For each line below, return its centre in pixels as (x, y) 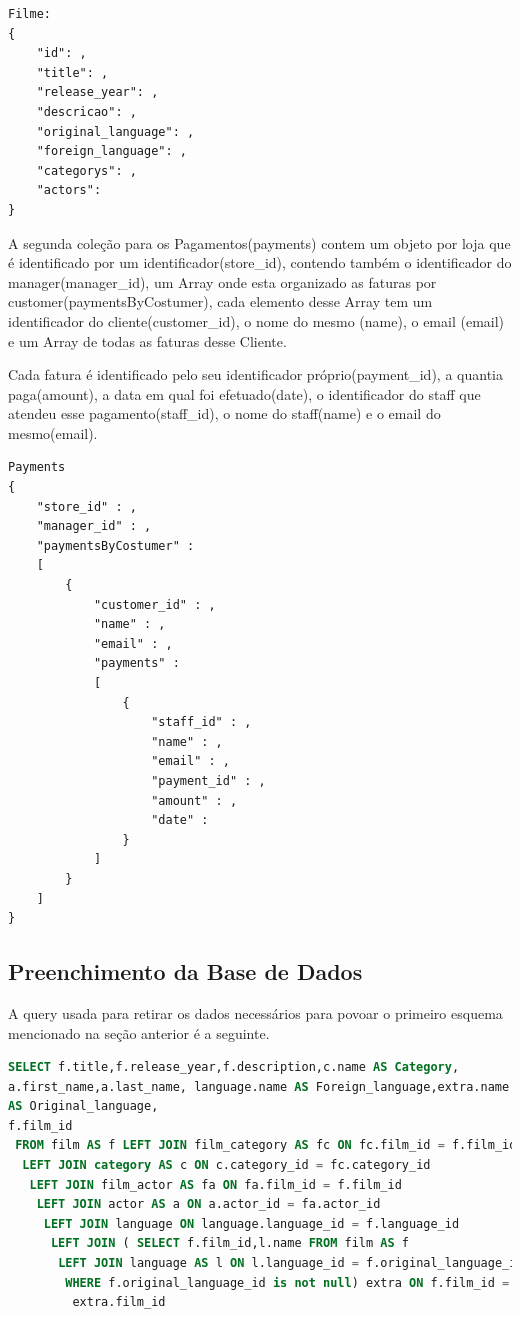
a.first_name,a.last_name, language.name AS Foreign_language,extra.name (259, 1086)
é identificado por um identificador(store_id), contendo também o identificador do (260, 262)
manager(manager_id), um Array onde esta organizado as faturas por (222, 281)
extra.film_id (119, 1302)
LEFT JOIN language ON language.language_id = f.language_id (251, 1223)
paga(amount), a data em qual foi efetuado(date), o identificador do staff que (244, 393)
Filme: (29, 14)
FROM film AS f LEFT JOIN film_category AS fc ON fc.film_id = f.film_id (266, 1145)
